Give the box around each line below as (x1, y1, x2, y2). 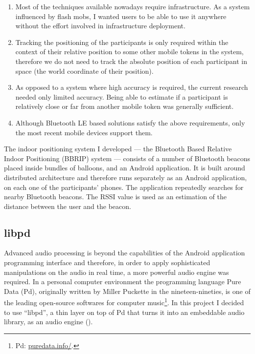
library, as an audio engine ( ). (4, 316, 93, 327)
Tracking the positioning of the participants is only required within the (15, 37, 229, 47)
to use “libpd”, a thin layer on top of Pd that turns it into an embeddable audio (4, 307, 245, 317)
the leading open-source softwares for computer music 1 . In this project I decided (4, 296, 244, 308)
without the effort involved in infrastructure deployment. (15, 21, 185, 31)
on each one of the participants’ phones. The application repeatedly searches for (4, 182, 244, 192)
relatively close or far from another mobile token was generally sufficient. (15, 101, 234, 111)
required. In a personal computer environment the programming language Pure (4, 276, 241, 287)
